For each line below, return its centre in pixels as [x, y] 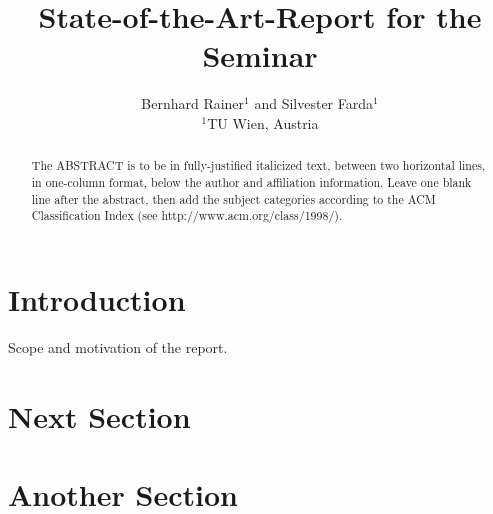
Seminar [260, 55]
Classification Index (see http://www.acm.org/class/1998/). [187, 215]
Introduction [97, 298]
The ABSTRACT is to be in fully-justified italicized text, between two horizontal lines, [258, 165]
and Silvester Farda [314, 103]
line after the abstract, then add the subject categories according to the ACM [233, 198]
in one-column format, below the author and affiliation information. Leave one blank [251, 181]
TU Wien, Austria [263, 122]
